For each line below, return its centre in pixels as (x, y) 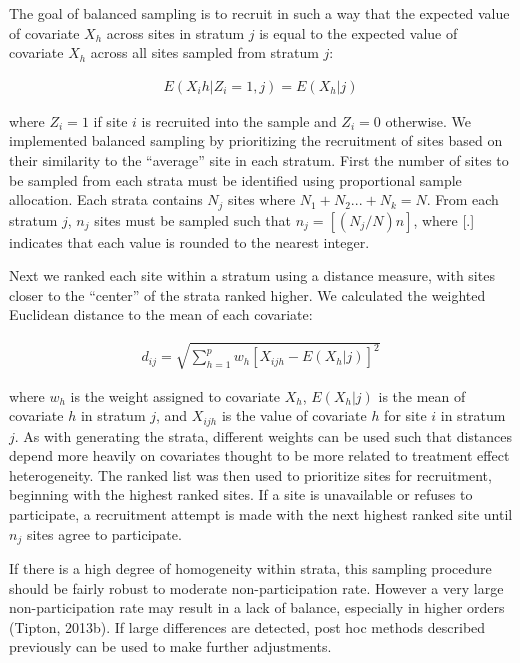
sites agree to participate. (104, 533)
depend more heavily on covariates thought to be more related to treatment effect (259, 455)
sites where (262, 199)
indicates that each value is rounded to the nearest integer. (189, 241)
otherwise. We (428, 120)
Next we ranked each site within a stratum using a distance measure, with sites (252, 275)
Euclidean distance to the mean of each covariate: (161, 314)
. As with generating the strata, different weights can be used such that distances (263, 435)
